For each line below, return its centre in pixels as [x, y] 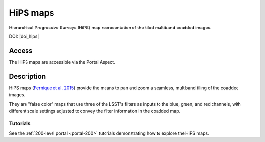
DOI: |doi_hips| [24, 36]
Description [27, 76]
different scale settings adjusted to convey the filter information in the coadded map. [95, 111]
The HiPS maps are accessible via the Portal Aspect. [62, 62]
